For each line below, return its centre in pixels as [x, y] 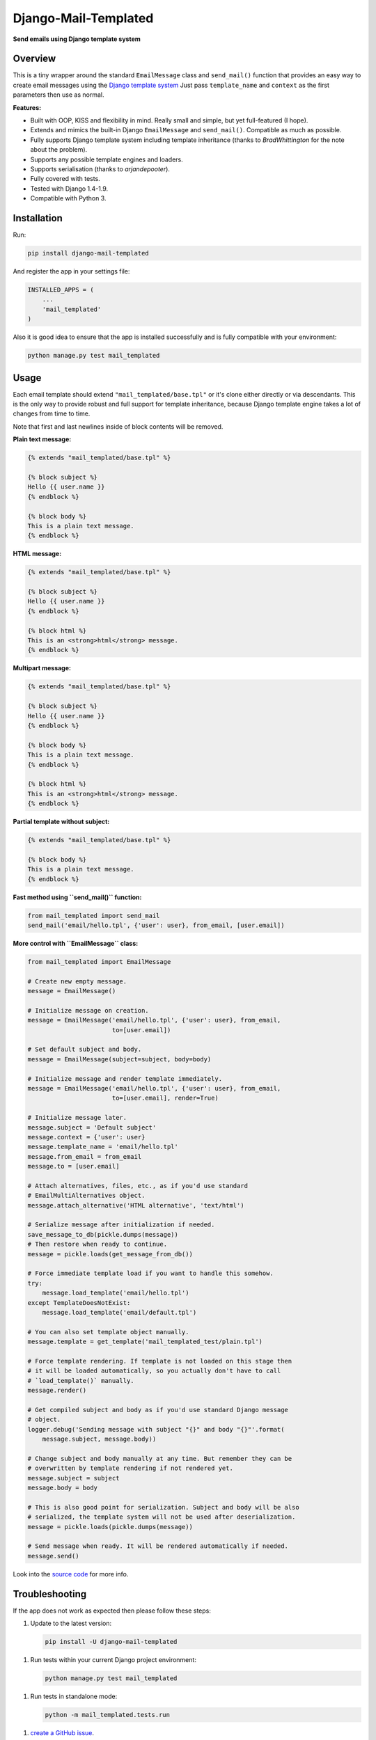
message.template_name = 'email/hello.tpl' [103, 1147]
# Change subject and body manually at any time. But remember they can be [160, 1458]
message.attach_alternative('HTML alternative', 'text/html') [136, 1205]
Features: [27, 107]
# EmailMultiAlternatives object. [86, 1196]
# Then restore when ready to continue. [97, 1244]
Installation [38, 218]
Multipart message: [42, 668]
